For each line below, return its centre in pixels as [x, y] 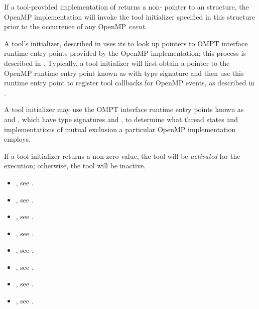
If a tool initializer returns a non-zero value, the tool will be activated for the [122, 156]
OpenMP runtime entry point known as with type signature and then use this [124, 73]
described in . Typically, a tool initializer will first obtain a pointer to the [117, 63]
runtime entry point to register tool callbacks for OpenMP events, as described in [129, 83]
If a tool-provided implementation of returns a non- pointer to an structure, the [126, 7]
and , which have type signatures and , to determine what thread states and [121, 119]
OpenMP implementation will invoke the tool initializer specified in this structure [129, 16]
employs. [17, 139]
